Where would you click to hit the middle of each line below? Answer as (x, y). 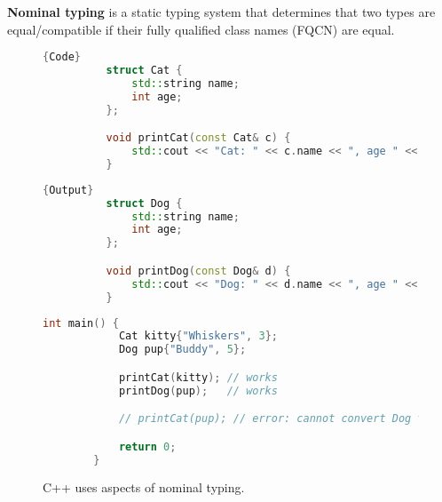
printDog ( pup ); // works (198, 390)
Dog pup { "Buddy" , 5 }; (182, 350)
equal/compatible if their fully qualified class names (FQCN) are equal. (201, 29)
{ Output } (68, 190)
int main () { (81, 323)
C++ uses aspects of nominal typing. (144, 487)
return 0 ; (147, 446)
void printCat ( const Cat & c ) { (198, 138)
